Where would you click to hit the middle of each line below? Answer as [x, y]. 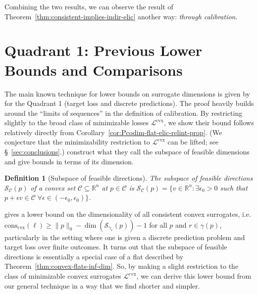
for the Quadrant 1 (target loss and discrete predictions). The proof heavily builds [129, 103]
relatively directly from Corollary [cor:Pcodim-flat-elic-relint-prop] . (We [113, 132]
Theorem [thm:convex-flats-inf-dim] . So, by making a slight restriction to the [122, 266]
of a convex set [53, 187]
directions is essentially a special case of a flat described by [94, 256]
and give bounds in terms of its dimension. [69, 161]
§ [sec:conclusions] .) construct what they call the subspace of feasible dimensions [127, 152]
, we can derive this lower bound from [194, 276]
